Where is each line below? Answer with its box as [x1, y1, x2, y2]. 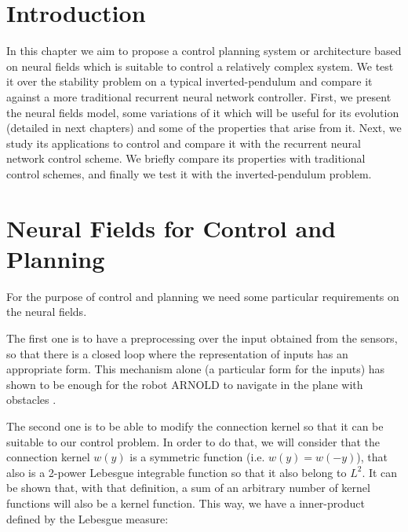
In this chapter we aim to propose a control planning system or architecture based [6, 42, 402, 59]
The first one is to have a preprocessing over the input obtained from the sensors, [6, 329, 398, 346]
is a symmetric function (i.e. [129, 449, 265, 465]
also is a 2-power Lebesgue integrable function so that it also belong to [6, 464, 347, 480]
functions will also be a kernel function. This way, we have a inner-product [6, 494, 365, 511]
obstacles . [6, 391, 56, 408]
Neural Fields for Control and [6, 211, 336, 244]
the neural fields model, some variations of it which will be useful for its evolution [6, 104, 399, 120]
